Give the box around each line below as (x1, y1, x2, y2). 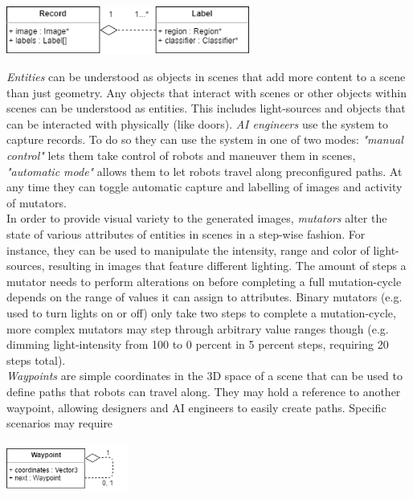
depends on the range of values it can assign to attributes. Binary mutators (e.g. (6, 288, 403, 305)
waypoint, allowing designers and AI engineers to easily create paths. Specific (6, 399, 386, 415)
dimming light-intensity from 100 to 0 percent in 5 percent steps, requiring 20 (6, 336, 389, 353)
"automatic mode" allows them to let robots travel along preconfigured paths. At (6, 162, 403, 179)
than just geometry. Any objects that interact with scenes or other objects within (6, 84, 407, 100)
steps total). (6, 351, 66, 368)
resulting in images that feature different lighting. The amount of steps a (48, 257, 407, 274)
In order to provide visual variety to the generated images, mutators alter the (6, 210, 387, 227)
